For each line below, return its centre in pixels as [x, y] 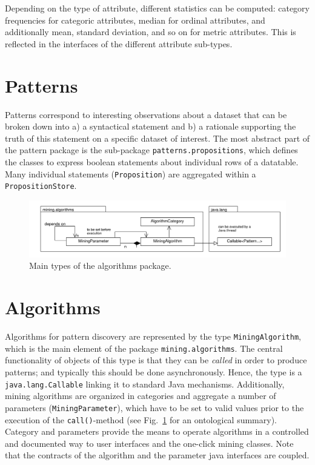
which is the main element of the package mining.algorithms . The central [144, 348]
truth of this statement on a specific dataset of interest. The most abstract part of [157, 138]
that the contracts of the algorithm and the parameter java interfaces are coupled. [157, 455]
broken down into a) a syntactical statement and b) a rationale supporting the [151, 126]
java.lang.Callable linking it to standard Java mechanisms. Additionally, [145, 384]
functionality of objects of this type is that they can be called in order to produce [156, 360]
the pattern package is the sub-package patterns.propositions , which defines [151, 150]
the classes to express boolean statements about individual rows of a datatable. [152, 161]
